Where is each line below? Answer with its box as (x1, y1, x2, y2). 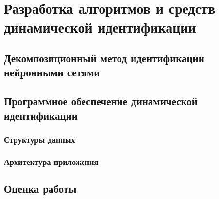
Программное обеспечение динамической (4, 93, 198, 109)
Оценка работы (4, 181, 77, 196)
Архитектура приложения (4, 155, 99, 167)
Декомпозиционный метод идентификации (4, 50, 204, 65)
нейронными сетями (4, 65, 100, 80)
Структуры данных (4, 133, 75, 145)
